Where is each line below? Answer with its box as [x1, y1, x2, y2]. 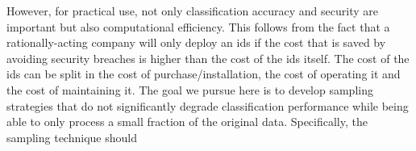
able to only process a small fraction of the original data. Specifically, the [6, 113, 368, 130]
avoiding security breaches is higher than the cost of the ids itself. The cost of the [6, 49, 410, 66]
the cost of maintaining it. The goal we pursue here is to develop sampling [6, 81, 373, 98]
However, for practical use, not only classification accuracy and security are [6, 2, 378, 19]
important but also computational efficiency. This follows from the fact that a [6, 18, 390, 35]
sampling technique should [6, 128, 137, 145]
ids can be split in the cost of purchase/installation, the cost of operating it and [6, 65, 401, 82]
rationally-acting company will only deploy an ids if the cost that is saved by [6, 34, 386, 51]
